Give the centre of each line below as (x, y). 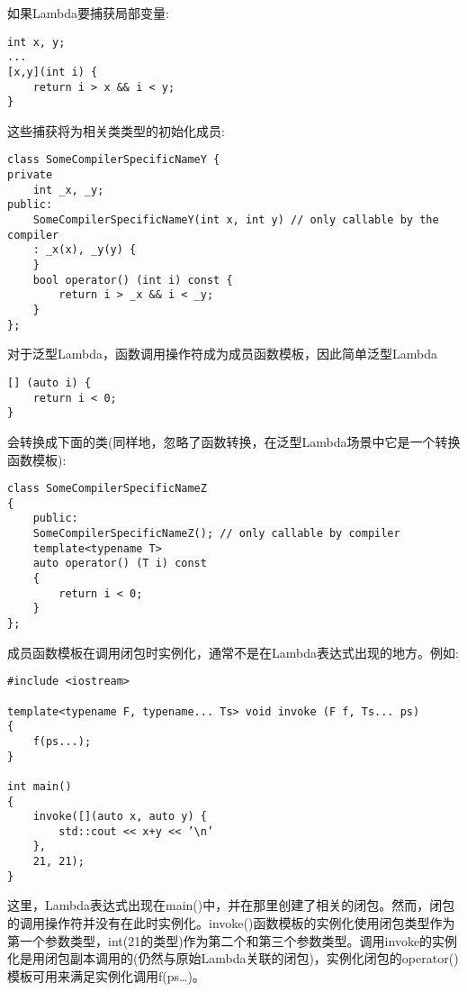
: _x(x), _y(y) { (85, 250)
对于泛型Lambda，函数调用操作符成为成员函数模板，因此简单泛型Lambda (222, 354)
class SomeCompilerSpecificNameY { (114, 160)
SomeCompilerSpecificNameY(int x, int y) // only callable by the (236, 220)
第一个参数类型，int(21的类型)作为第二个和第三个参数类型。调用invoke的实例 (233, 940)
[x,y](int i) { (53, 72)
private (30, 175)
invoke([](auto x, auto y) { (120, 817)
